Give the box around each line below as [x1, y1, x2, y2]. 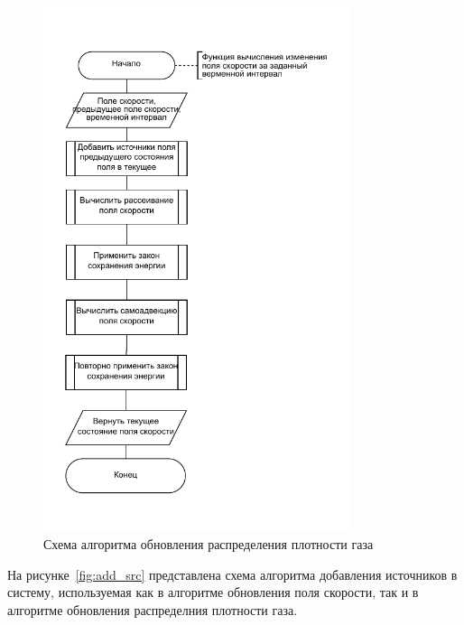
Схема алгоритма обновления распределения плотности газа [43, 534, 374, 553]
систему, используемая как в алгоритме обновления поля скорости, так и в [7, 583, 419, 602]
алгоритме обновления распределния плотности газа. [7, 600, 298, 619]
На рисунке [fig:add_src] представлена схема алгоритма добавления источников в [7, 564, 458, 583]
